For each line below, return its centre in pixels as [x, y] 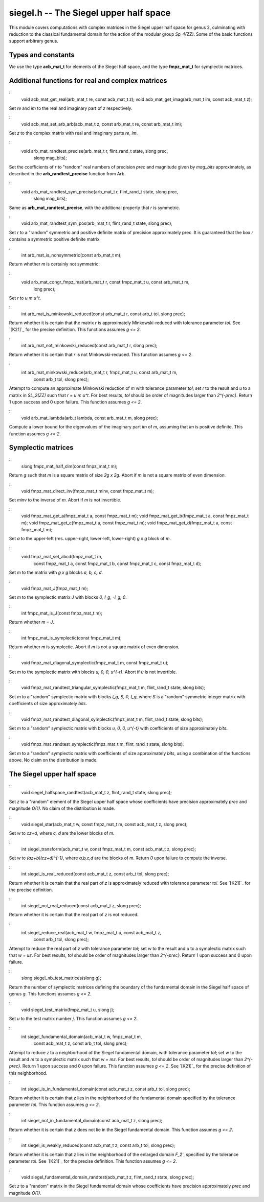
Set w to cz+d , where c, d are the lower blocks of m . [62, 833]
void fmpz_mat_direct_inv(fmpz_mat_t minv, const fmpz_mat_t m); [88, 491]
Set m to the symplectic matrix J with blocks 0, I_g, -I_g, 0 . [68, 597]
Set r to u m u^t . [25, 298]
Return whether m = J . [32, 622]
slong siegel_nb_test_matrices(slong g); [61, 978]
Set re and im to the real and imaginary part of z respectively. [71, 108]
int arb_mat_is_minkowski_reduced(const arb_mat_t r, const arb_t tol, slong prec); [103, 314]
